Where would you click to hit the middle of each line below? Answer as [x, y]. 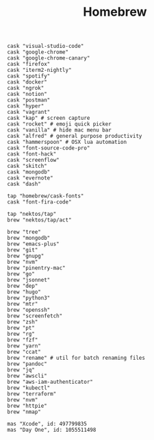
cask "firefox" [29, 64]
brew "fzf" [23, 340]
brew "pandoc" [27, 364]
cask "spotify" [29, 76]
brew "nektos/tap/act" [39, 220]
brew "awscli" [27, 376]
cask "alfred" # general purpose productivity [75, 136]
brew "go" [21, 274]
